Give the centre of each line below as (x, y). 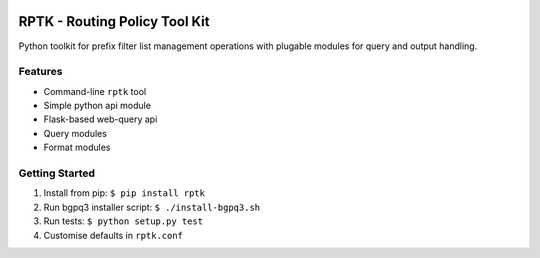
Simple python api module (97, 106)
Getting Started (56, 173)
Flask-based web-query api (100, 119)
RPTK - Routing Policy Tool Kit (114, 21)
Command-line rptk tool (95, 91)
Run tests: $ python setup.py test (123, 221)
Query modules (75, 133)
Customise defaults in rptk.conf (113, 235)
